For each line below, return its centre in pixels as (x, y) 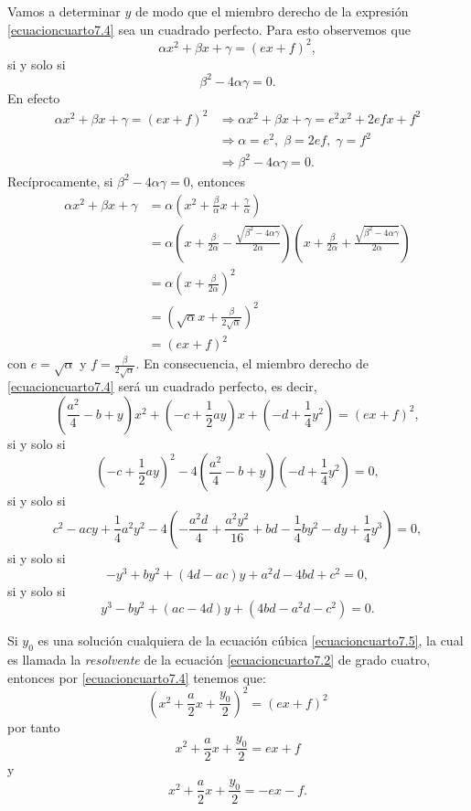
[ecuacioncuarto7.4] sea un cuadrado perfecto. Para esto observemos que (209, 29)
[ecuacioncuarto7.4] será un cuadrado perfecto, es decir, (162, 386)
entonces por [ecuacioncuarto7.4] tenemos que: (137, 677)
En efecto (34, 97)
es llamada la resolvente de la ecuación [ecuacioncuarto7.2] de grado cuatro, (219, 660)
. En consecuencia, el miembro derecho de (252, 363)
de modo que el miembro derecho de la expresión (272, 11)
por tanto (34, 726)
